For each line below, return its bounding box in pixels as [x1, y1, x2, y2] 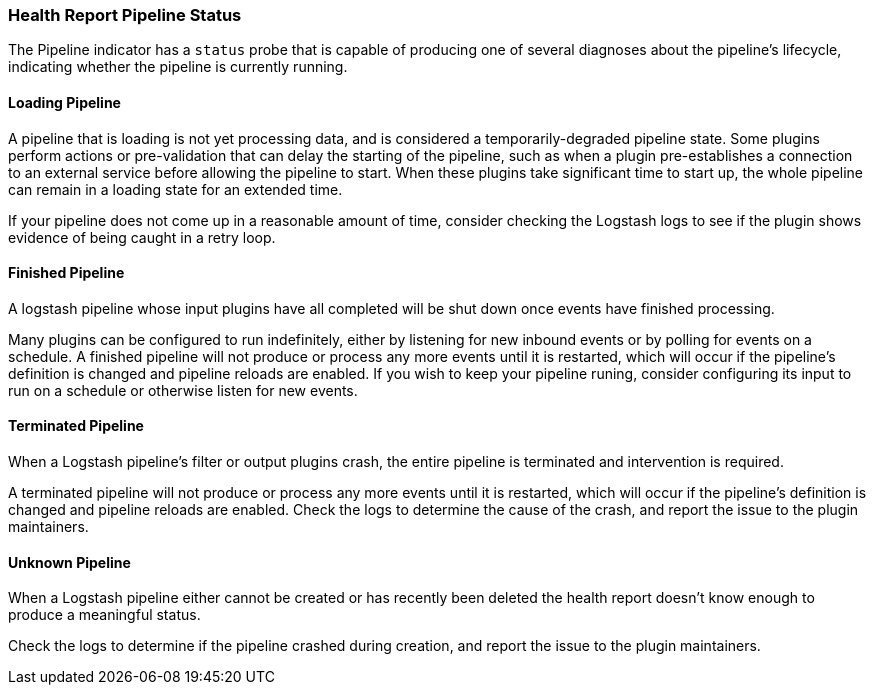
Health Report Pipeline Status [8, 5, 242, 25]
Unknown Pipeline [8, 553, 131, 571]
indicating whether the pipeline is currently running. [8, 58, 348, 76]
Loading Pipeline [8, 93, 121, 111]
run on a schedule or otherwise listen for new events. [8, 381, 358, 399]
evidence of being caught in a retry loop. [8, 228, 276, 246]
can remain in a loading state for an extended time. [8, 180, 343, 198]
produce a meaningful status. [8, 606, 201, 624]
